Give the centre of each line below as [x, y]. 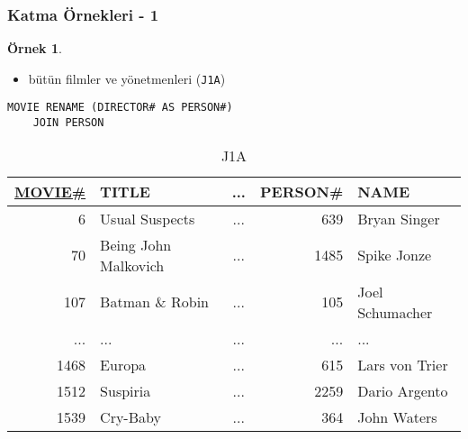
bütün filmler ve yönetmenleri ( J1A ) [127, 78]
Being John [136, 244]
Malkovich [132, 265]
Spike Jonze [395, 255]
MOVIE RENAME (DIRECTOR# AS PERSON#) [120, 108]
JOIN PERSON [68, 123]
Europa [123, 364]
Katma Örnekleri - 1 [83, 14]
